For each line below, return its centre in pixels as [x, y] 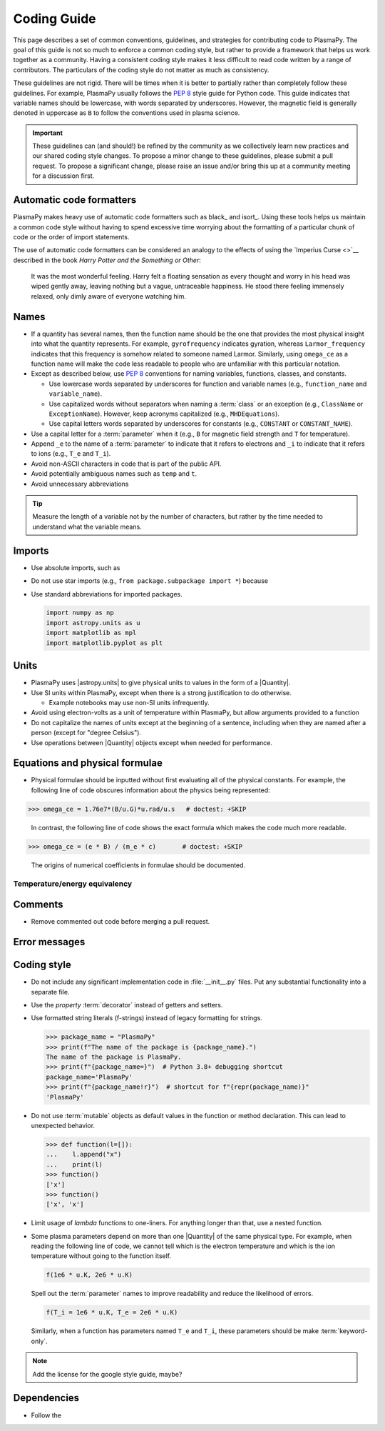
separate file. [50, 992]
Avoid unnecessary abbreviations [80, 484]
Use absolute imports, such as [76, 567]
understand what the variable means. [87, 527]
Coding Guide [55, 19]
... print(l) [75, 1164]
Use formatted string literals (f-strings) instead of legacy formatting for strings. [147, 1018]
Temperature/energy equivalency [73, 884]
